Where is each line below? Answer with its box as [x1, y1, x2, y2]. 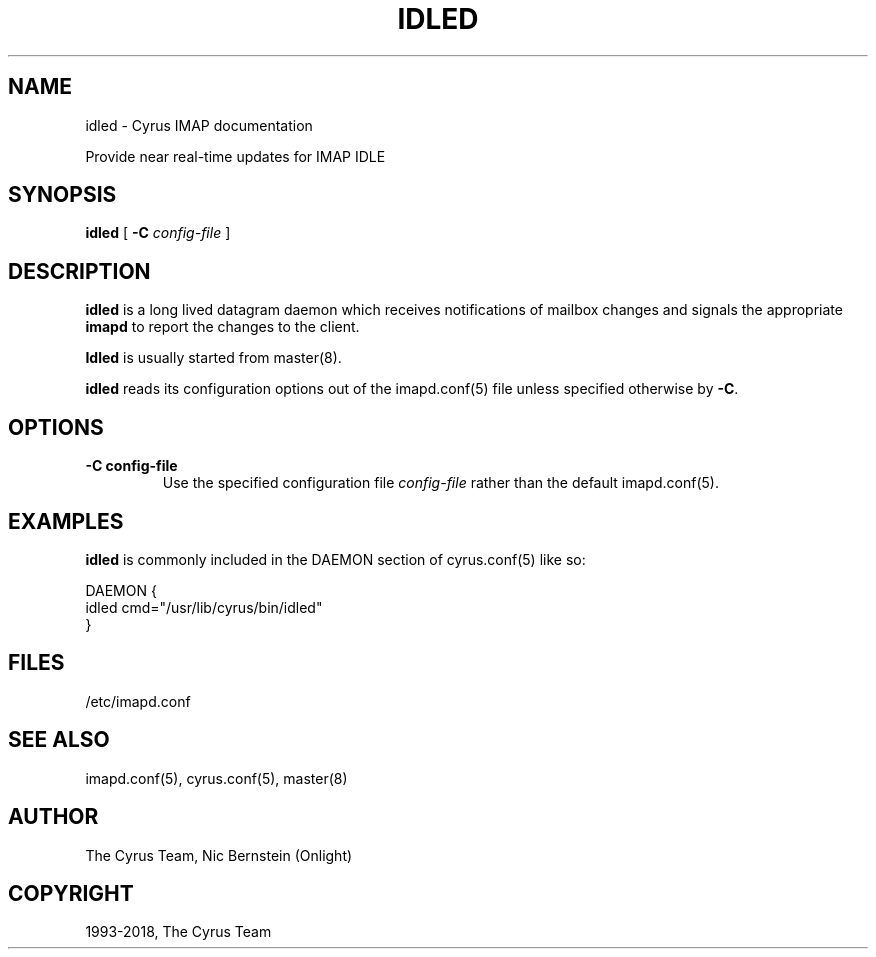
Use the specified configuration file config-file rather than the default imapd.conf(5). [162, 474, 719, 492]
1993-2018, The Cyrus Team [85, 923, 272, 941]
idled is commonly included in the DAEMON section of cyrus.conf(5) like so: [85, 550, 586, 568]
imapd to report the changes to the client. [85, 318, 360, 336]
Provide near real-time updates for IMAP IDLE [85, 147, 386, 165]
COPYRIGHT [8, 880, 134, 906]
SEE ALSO [8, 727, 110, 753]
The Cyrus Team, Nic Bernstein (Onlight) [85, 846, 353, 864]
